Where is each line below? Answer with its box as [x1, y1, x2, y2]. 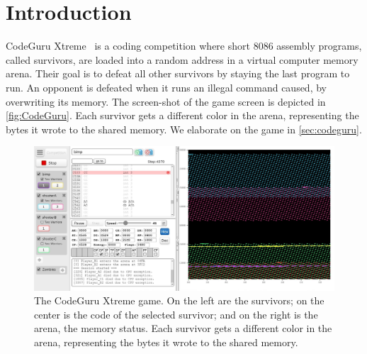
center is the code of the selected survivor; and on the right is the [34, 306, 318, 321]
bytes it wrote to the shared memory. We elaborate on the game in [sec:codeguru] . [6, 121, 362, 136]
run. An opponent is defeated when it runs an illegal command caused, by [6, 79, 327, 94]
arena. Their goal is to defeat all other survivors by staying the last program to [6, 66, 350, 81]
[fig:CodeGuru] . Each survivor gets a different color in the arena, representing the [6, 108, 359, 123]
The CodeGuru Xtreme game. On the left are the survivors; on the [34, 293, 324, 308]
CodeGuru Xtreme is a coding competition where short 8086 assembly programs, [6, 38, 362, 53]
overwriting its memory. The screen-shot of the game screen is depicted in [6, 94, 326, 109]
